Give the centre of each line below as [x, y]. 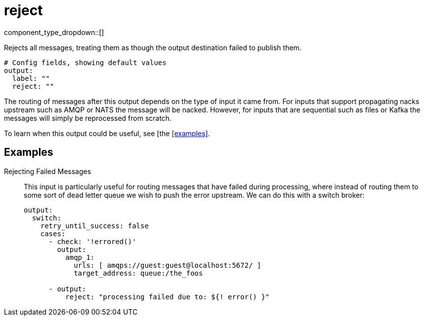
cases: [53, 233]
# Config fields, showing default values [85, 62]
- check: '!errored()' [92, 241]
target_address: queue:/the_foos [138, 273]
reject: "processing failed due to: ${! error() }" [168, 297]
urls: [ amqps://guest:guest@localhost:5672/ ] [168, 265]
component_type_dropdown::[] [54, 32]
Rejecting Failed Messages [48, 171]
